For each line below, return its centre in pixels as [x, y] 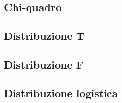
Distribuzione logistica [61, 93]
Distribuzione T [44, 36]
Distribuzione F [44, 64]
